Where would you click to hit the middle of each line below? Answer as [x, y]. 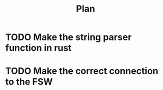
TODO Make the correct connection [82, 71]
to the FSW [29, 82]
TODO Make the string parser [69, 37]
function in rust [38, 48]
